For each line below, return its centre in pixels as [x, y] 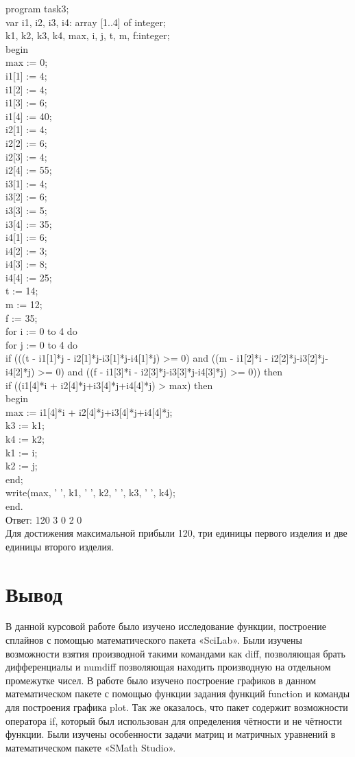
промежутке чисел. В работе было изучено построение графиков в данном [161, 680]
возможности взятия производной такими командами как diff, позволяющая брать [175, 653]
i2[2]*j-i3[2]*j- [299, 358]
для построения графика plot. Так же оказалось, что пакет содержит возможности [177, 707]
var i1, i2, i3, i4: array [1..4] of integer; [86, 22]
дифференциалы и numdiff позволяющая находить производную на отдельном [168, 667]
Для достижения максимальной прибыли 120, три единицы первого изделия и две [176, 533]
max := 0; [27, 62]
